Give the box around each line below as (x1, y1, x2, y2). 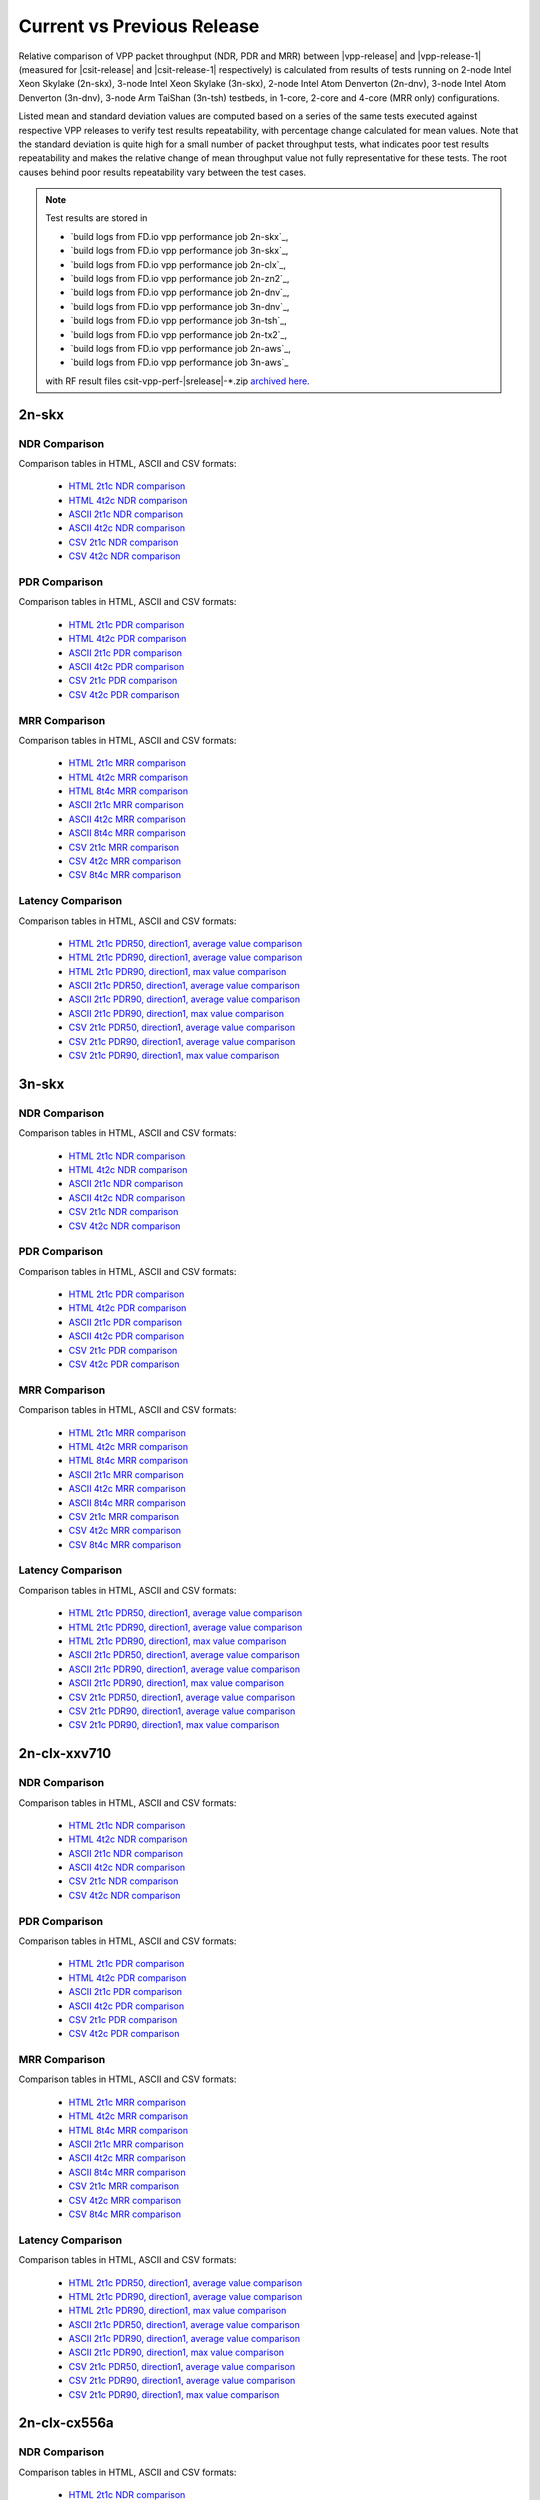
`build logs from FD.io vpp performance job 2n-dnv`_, (70, 286, 290, 299)
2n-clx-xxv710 (18, 1745, 112, 1762)
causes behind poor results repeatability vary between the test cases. (18, 166, 307, 178)
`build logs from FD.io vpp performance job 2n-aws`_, (70, 342, 292, 354)
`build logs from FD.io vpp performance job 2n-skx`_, (70, 230, 289, 242)
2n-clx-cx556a (18, 2415, 114, 2432)
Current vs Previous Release (18, 15, 260, 37)
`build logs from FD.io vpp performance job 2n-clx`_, (70, 258, 287, 270)
